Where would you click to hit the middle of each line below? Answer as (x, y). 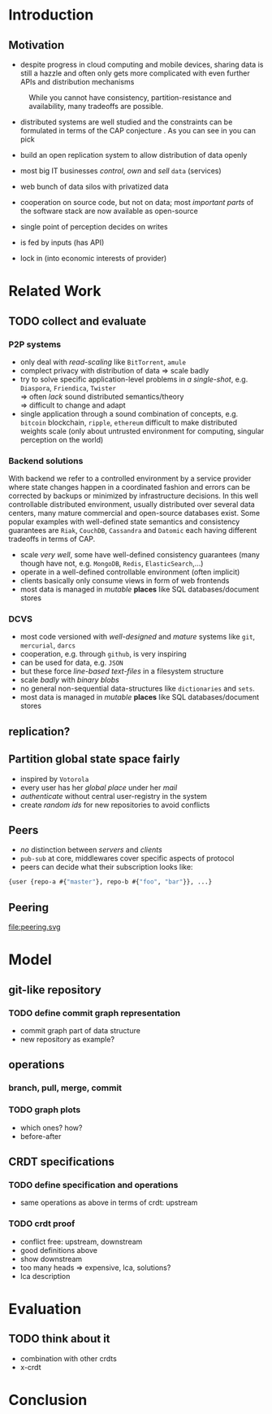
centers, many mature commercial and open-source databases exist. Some (134, 513)
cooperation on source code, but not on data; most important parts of (137, 202)
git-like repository (55, 990)
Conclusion (48, 1400)
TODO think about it (60, 1339)
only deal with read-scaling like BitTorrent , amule (103, 362)
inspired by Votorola (54, 779)
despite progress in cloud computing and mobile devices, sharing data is (142, 64)
